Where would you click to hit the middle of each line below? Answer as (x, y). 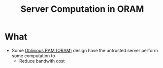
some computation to (33, 56)
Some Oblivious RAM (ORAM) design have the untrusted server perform (85, 50)
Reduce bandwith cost (42, 61)
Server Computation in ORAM (82, 9)
